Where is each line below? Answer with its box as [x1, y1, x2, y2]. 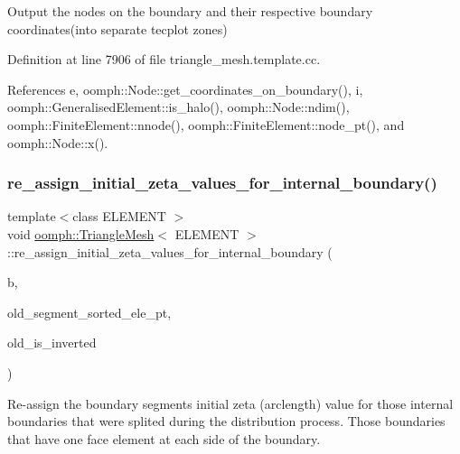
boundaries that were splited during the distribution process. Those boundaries [7, 412, 446, 431]
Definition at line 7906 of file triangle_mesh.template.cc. [7, 50, 321, 69]
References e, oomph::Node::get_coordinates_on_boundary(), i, [7, 79, 363, 98]
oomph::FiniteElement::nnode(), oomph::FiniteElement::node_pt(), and [7, 115, 405, 134]
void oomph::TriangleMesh [7, 224, 155, 243]
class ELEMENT [72, 207, 166, 226]
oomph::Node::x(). [7, 133, 108, 152]
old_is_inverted [7, 333, 97, 352]
